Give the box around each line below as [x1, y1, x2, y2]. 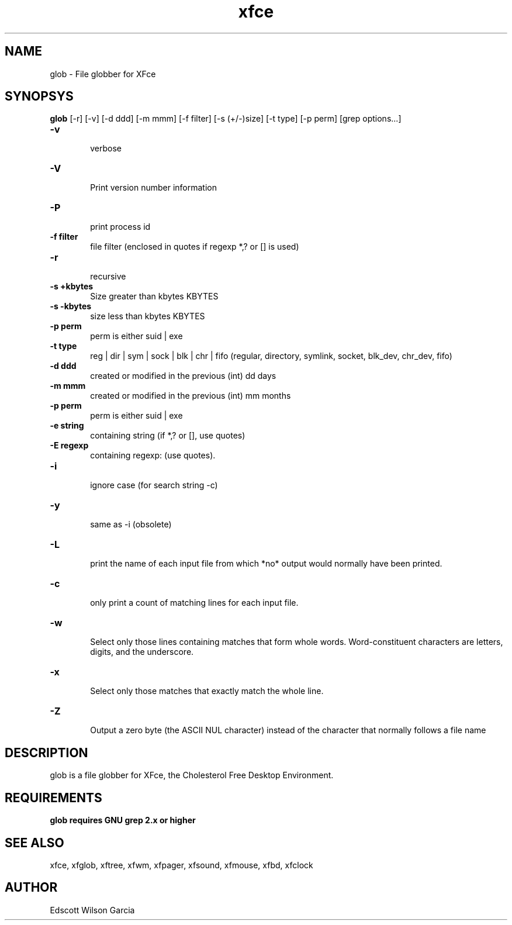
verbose [90, 143, 122, 154]
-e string [50, 420, 84, 431]
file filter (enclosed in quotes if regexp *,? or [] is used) [90, 241, 299, 252]
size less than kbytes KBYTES [90, 311, 205, 322]
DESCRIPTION [5, 745, 88, 760]
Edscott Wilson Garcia [50, 905, 135, 915]
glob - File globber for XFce [50, 68, 156, 79]
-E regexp [50, 440, 89, 451]
